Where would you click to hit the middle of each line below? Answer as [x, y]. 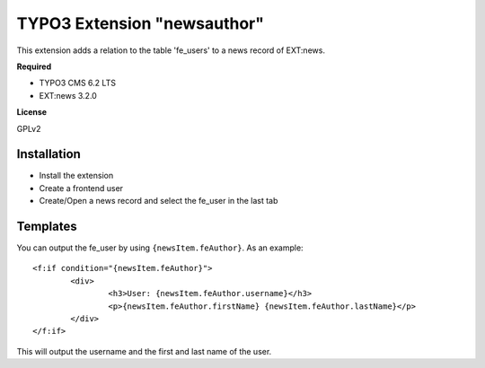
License [32, 112]
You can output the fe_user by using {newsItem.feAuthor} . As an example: [160, 248]
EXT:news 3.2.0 [68, 95]
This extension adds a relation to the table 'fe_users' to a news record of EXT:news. [171, 50]
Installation [48, 154]
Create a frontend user [81, 188]
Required [34, 66]
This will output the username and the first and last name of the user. [144, 351]
